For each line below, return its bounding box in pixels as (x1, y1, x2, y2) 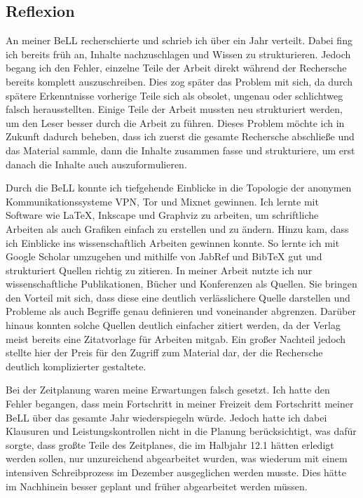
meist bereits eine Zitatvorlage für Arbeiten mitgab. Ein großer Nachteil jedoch (6, 331, 346, 346)
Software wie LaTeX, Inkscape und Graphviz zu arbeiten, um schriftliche (6, 208, 319, 222)
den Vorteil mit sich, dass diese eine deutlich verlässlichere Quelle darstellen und (6, 290, 350, 304)
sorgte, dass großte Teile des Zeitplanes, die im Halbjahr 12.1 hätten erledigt (6, 437, 334, 452)
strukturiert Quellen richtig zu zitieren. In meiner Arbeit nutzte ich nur (6, 262, 313, 277)
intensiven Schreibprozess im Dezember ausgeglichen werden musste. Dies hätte (6, 465, 346, 480)
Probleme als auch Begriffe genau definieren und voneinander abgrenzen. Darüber (6, 304, 356, 318)
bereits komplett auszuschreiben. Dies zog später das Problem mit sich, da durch (6, 74, 352, 88)
